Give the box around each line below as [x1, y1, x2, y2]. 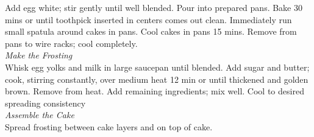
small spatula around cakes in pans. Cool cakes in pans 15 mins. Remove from [5, 25, 297, 38]
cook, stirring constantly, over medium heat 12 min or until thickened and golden [5, 72, 309, 85]
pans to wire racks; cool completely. [5, 37, 138, 49]
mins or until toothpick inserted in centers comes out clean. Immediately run [5, 13, 292, 26]
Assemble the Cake [5, 108, 74, 121]
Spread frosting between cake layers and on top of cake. [5, 120, 213, 133]
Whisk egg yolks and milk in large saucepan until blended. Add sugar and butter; [5, 60, 310, 73]
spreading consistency [5, 96, 86, 109]
